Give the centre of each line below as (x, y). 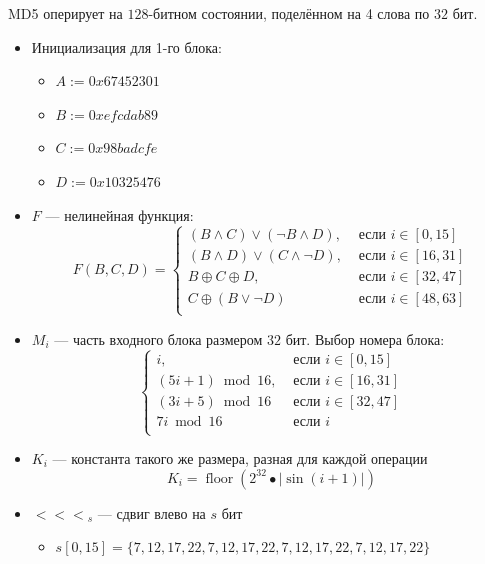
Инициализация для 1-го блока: (126, 46)
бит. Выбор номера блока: (365, 338)
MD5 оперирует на (65, 13)
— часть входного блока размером (158, 338)
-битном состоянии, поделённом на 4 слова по (289, 13)
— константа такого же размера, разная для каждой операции (240, 458)
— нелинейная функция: (119, 214)
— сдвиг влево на (151, 512)
